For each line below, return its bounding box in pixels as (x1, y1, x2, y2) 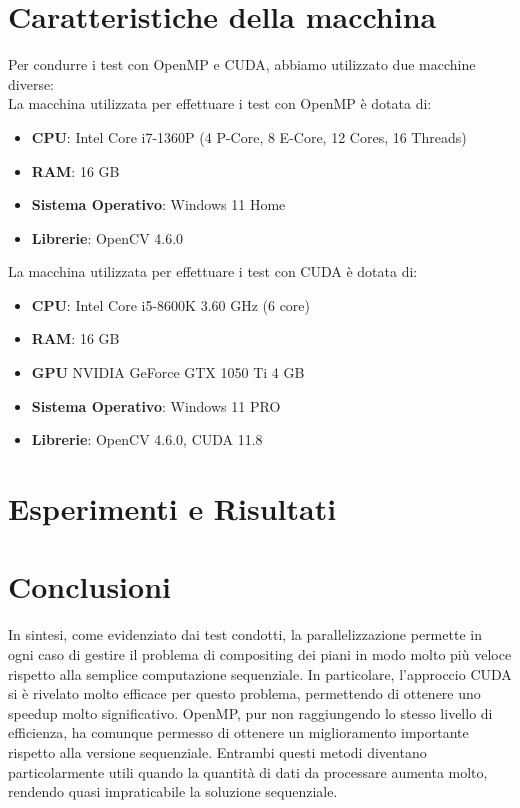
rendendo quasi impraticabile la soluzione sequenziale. (8, 781, 338, 802)
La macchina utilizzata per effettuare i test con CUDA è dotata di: (8, 261, 418, 282)
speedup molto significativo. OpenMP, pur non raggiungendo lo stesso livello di (8, 702, 493, 723)
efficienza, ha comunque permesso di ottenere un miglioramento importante (8, 722, 469, 743)
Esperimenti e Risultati (8, 488, 337, 529)
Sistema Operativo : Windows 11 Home (31, 194, 286, 215)
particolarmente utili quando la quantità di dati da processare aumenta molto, (8, 761, 488, 782)
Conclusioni (8, 566, 171, 607)
